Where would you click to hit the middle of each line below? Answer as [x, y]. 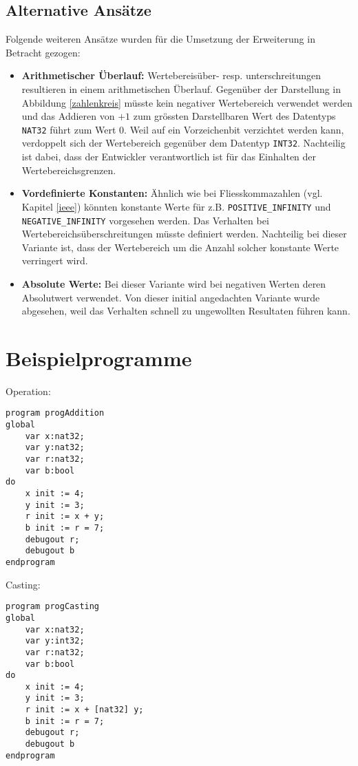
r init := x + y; [65, 517]
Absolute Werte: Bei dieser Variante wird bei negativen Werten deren [174, 283]
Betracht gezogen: [43, 52]
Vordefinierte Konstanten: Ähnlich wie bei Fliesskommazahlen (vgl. [172, 193]
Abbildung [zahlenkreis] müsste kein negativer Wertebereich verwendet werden [187, 102]
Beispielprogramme [99, 358]
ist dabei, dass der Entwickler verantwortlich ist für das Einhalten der [169, 157]
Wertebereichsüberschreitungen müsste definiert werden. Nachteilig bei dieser [184, 234]
